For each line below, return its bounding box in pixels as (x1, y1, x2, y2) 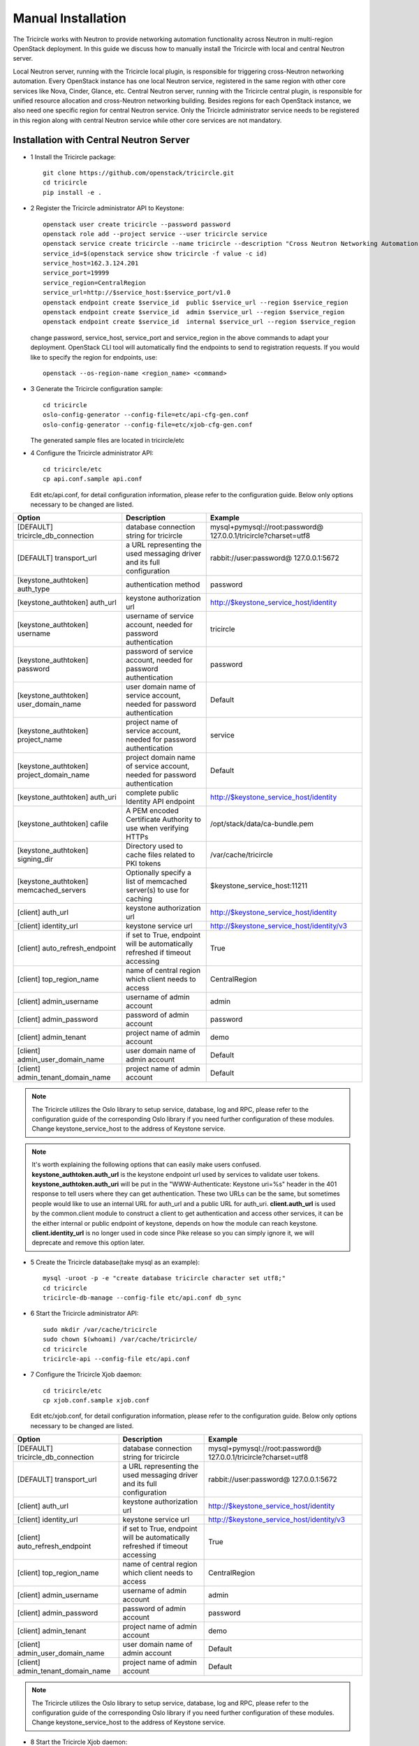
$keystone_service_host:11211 (209, 881, 308, 890)
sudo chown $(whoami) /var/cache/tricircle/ (43, 1335, 198, 1344)
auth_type (17, 584, 50, 594)
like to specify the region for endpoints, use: (30, 353, 157, 361)
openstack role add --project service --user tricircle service (43, 230, 268, 237)
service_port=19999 (43, 269, 110, 277)
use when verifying (126, 823, 189, 833)
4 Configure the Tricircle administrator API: (30, 449, 154, 457)
